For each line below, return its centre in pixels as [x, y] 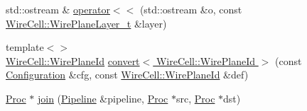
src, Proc [195, 98]
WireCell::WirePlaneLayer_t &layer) [86, 23]
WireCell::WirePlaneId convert [73, 60]
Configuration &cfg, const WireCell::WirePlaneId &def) [127, 75]
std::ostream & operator [58, 9]
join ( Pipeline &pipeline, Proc [103, 98]
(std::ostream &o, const [191, 9]
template [25, 47]
